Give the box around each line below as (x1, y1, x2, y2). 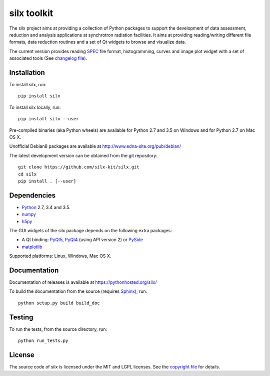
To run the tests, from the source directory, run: (9, 326, 107, 332)
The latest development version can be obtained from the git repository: (9, 152, 157, 158)
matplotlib (21, 244, 42, 250)
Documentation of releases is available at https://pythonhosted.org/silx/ (9, 279, 157, 285)
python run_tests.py (18, 338, 68, 343)
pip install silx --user (18, 116, 79, 122)
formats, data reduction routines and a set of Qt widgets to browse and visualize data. (9, 39, 186, 45)
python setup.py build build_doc (18, 300, 100, 306)
